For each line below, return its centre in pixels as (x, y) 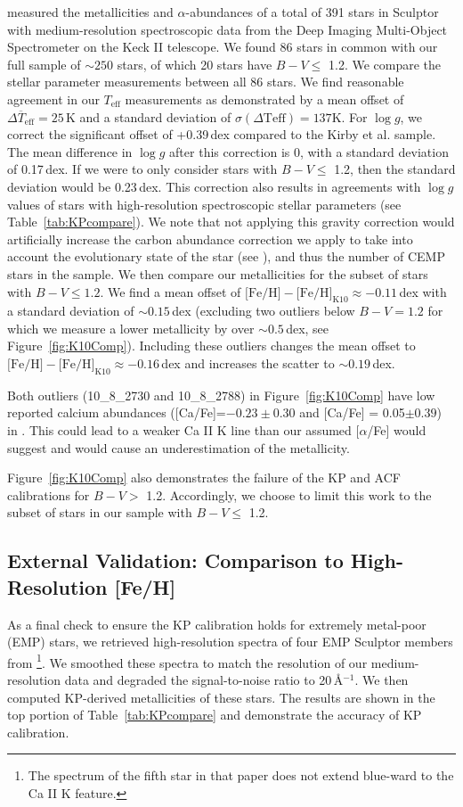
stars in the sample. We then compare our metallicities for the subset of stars (218, 273)
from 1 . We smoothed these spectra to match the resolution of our (187, 661)
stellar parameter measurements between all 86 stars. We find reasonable (206, 82)
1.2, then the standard (395, 169)
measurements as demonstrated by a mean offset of (264, 99)
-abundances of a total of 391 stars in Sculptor (312, 12)
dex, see (308, 328)
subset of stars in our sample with (100, 512)
